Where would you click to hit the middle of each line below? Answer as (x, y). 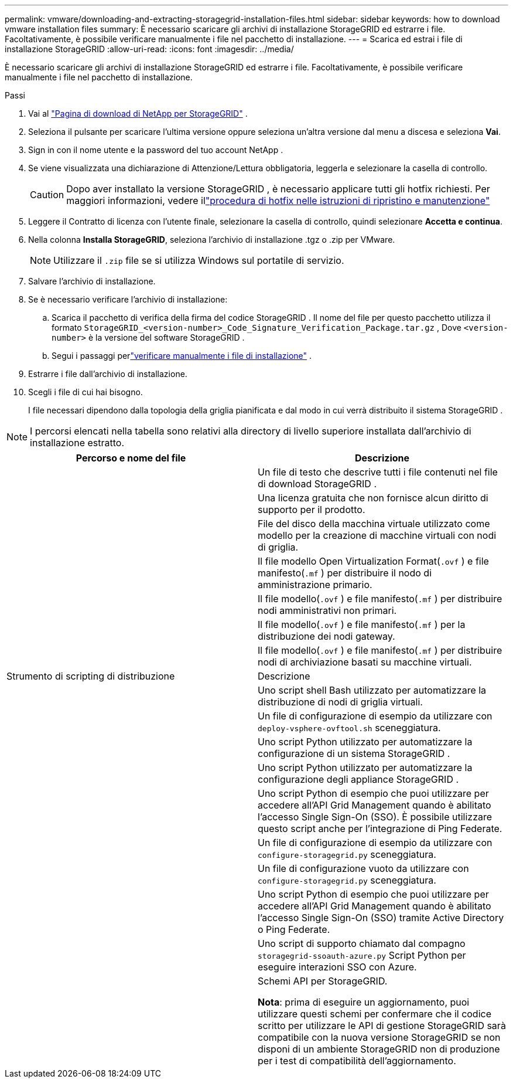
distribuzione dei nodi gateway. (326, 636)
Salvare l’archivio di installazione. (92, 281)
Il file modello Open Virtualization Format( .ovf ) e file (373, 561)
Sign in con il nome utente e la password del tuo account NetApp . (156, 150)
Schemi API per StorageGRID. (323, 981)
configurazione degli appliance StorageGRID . (358, 779)
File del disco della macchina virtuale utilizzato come (374, 524)
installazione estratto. (77, 443)
